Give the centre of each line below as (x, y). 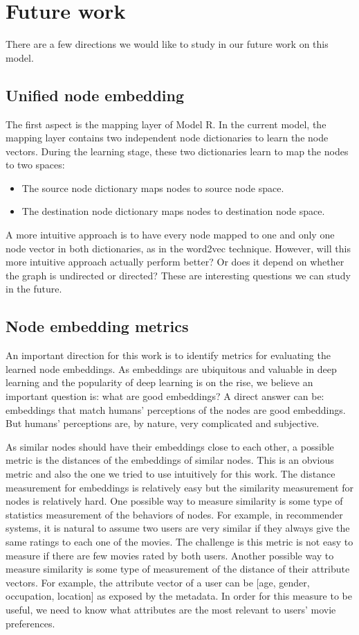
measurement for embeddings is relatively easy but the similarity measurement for (180, 487)
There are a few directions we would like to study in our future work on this (167, 44)
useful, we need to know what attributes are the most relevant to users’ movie (171, 609)
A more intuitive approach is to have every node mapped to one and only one (170, 235)
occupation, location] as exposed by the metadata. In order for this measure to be (179, 596)
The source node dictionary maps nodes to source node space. (153, 188)
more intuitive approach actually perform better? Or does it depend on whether (175, 262)
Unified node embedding (95, 95)
